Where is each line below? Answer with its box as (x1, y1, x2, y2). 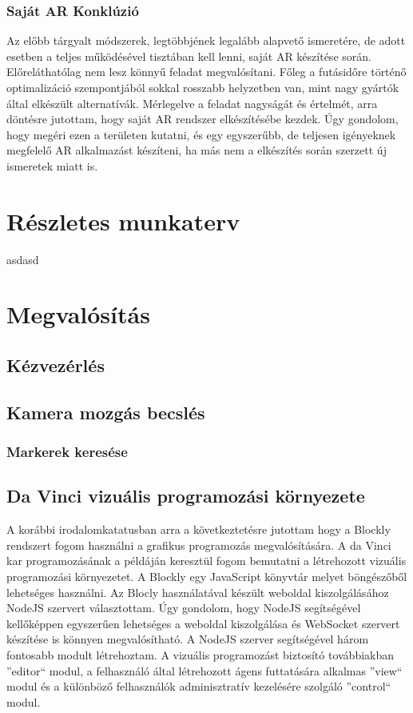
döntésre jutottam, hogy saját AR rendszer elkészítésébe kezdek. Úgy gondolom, (6, 110, 399, 127)
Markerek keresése (6, 442, 128, 462)
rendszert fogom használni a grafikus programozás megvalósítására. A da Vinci (6, 536, 391, 553)
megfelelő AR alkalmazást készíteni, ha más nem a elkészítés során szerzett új (6, 142, 387, 158)
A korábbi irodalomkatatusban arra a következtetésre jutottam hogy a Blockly (6, 521, 391, 538)
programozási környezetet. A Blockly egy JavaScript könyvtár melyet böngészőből (6, 568, 407, 585)
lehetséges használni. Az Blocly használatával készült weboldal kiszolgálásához (6, 583, 389, 600)
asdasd (6, 250, 39, 267)
